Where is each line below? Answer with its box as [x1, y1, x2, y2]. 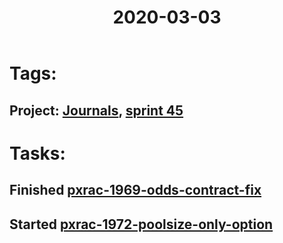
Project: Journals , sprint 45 [9, 102, 184, 119]
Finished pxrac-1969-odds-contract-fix [9, 182, 262, 199]
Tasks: [9, 142, 66, 165]
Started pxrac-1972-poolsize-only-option [9, 216, 274, 233]
